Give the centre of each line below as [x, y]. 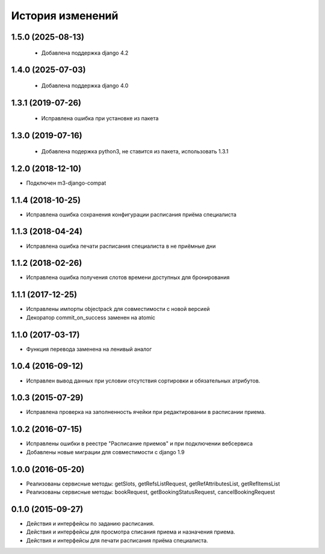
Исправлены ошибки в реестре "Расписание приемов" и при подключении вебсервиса [139, 444]
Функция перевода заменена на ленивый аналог [89, 349]
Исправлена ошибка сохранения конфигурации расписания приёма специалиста [132, 214]
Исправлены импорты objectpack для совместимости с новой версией [118, 309]
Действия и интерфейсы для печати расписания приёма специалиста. [117, 540]
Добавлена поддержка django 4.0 [85, 85]
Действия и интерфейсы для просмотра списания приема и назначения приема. [131, 532]
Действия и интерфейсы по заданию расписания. [90, 523]
